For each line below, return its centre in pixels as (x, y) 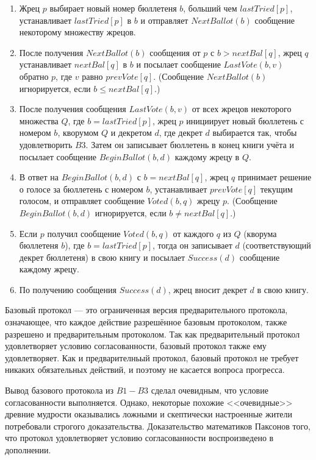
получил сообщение (84, 233)
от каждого (193, 233)
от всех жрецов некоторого (242, 109)
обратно (34, 76)
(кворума (260, 233)
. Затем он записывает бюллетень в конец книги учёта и (190, 144)
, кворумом (78, 133)
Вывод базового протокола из (59, 390)
